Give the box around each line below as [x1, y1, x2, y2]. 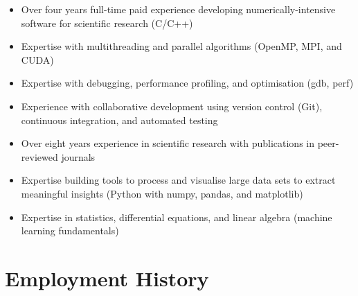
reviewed [21, 149, 58, 164]
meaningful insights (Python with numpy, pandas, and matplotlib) [21, 186, 303, 200]
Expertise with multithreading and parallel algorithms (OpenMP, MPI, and [21, 39, 342, 53]
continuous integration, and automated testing [21, 112, 218, 127]
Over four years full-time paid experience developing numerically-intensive [21, 2, 336, 16]
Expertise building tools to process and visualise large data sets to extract [21, 173, 336, 187]
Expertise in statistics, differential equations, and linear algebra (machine [21, 209, 332, 224]
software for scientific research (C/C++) [21, 15, 193, 30]
